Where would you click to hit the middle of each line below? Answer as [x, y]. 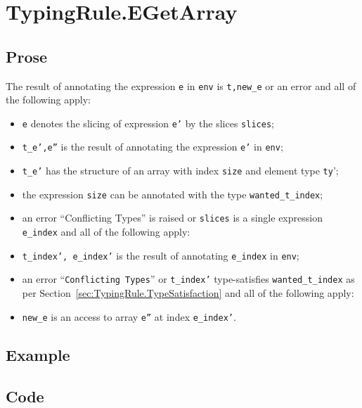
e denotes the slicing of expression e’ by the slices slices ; [148, 123]
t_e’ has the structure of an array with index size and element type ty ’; [180, 171]
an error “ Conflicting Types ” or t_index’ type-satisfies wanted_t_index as [188, 279]
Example [38, 354]
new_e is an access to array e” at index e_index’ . [129, 316]
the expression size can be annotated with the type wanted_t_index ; [173, 194]
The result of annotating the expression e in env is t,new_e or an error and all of [181, 85]
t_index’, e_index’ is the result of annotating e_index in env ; [161, 255]
